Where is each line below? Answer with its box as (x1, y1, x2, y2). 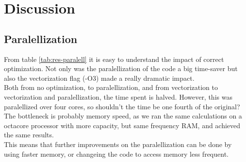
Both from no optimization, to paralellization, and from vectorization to (4, 82, 218, 92)
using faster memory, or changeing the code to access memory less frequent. (4, 148, 229, 159)
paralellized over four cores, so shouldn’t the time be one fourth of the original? (4, 101, 240, 111)
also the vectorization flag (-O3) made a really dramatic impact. (4, 73, 195, 83)
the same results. (4, 130, 54, 140)
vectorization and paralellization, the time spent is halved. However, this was (4, 91, 232, 102)
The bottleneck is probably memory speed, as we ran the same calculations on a (4, 111, 242, 121)
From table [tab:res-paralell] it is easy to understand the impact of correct (4, 54, 224, 64)
